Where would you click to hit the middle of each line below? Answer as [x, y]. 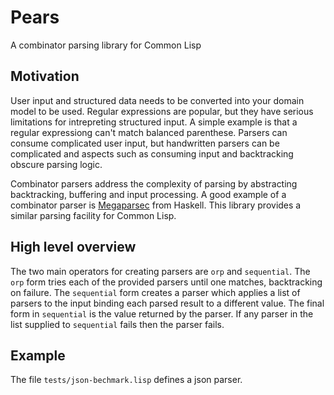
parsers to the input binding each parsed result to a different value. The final [167, 303]
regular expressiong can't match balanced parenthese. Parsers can [149, 132]
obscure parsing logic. [56, 164]
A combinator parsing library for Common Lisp [106, 45]
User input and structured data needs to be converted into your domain [157, 100]
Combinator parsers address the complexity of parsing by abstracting [154, 183]
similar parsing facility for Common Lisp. [93, 215]
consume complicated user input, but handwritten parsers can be [145, 143]
